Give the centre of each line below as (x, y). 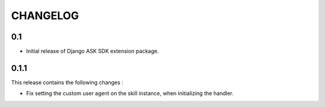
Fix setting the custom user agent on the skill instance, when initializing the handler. (130, 93)
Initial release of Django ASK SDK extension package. (93, 51)
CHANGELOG (45, 16)
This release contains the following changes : (67, 82)
